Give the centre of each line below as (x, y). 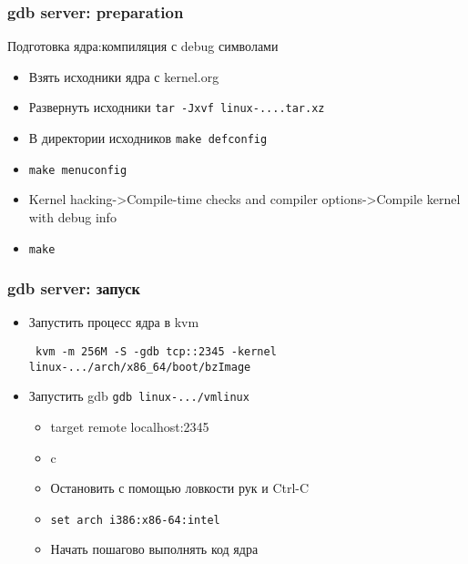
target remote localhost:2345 (130, 426)
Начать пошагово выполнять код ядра (154, 549)
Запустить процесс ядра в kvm (114, 322)
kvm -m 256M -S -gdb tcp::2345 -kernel (156, 352)
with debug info (72, 216)
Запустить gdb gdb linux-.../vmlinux (139, 396)
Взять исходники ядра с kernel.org (124, 76)
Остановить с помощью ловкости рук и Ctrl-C (180, 488)
